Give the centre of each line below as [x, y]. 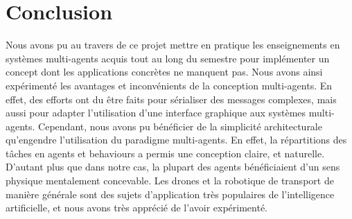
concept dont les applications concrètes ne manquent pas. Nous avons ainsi [164, 72]
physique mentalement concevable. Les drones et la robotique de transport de [170, 181]
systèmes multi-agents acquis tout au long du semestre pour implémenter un [168, 58]
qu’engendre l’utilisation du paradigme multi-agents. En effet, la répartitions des [176, 140]
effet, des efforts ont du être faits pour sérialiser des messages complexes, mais [171, 99]
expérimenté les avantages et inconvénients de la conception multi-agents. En [169, 85]
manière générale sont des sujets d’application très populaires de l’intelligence [170, 194]
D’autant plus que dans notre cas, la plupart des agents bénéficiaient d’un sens [173, 167]
